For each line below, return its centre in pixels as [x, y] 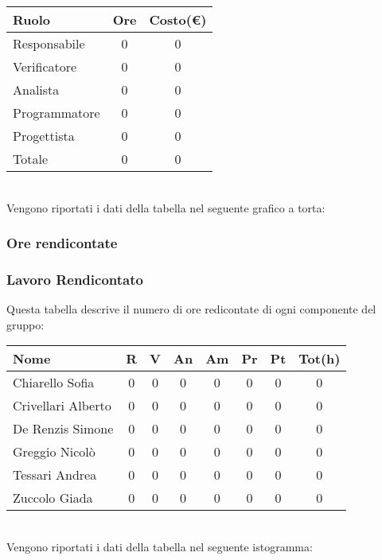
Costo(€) [178, 19]
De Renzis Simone [63, 429]
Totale [31, 159]
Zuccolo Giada [53, 498]
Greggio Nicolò [54, 452]
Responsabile [49, 43]
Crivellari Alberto [62, 406]
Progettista [44, 136]
